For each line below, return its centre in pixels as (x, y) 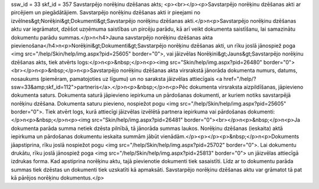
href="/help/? (240, 79)
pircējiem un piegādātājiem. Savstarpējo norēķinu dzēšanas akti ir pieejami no (106, 12)
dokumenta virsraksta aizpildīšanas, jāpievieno (246, 87)
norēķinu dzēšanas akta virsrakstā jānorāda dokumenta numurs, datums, (209, 70)
